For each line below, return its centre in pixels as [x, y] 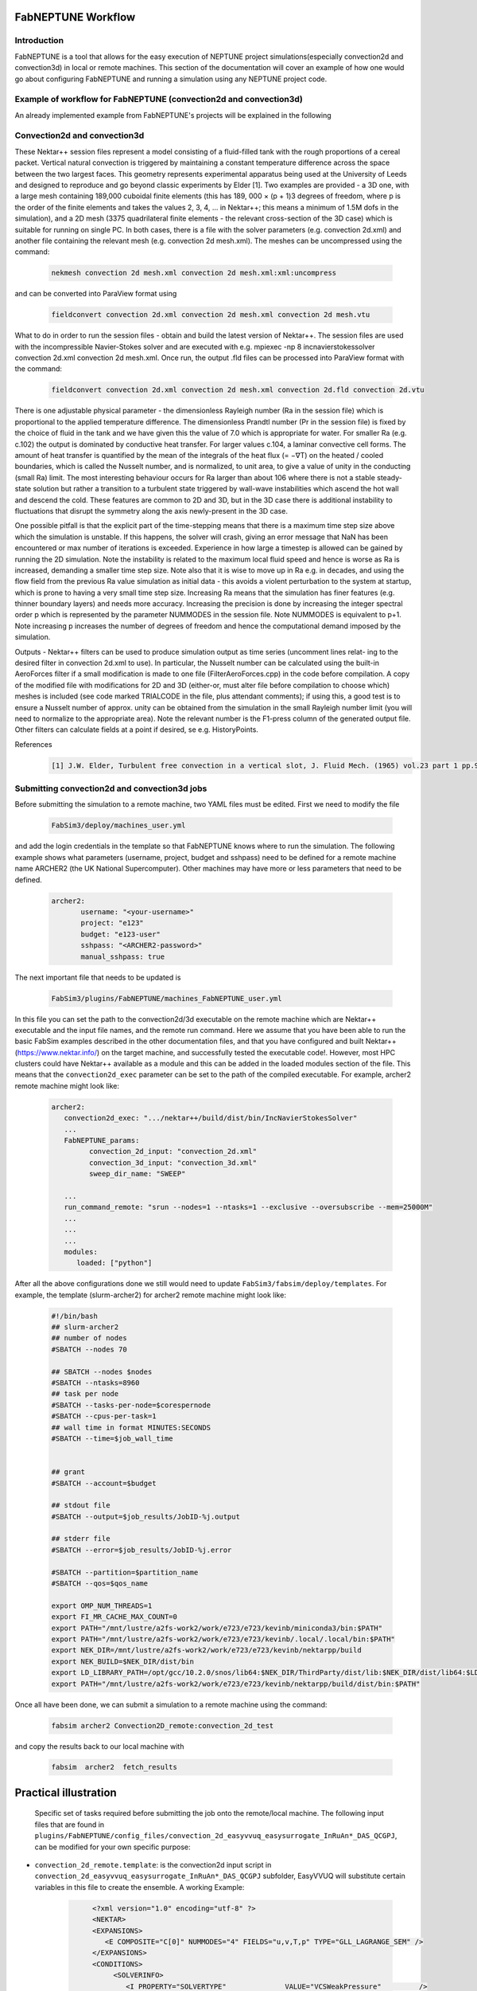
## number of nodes [89, 1338]
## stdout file [81, 1506]
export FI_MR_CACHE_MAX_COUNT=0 [114, 1617]
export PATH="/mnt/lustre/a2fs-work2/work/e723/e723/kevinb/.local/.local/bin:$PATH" [223, 1639]
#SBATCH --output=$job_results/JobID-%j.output [145, 1516]
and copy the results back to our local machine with [99, 1746]
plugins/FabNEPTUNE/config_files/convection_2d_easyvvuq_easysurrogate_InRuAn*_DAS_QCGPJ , [216, 1836]
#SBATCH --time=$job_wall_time [112, 1438]
